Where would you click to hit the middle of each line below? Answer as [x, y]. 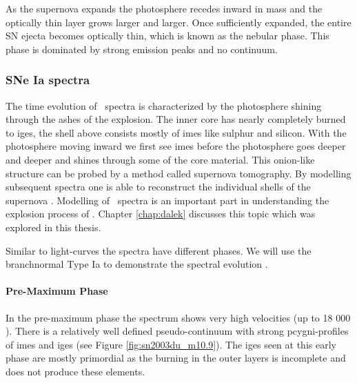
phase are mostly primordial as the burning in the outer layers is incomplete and [176, 358]
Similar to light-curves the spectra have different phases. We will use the [159, 250]
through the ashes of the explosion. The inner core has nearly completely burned [176, 119]
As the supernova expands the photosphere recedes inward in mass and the [164, 8]
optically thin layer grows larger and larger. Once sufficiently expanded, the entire [178, 22]
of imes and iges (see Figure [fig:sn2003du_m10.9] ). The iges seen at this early [171, 344]
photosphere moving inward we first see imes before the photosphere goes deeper [176, 146]
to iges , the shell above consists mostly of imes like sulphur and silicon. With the [176, 132]
